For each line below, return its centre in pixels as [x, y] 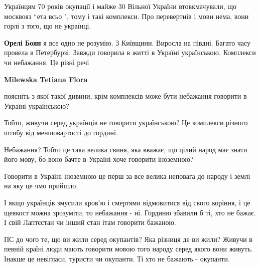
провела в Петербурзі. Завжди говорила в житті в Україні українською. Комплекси [130, 52]
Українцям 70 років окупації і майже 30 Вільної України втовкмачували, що [120, 6]
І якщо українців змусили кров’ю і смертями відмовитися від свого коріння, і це [127, 202]
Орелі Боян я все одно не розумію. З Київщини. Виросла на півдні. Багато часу [127, 42]
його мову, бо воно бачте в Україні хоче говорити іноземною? [99, 159]
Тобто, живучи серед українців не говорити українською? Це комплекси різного [126, 122]
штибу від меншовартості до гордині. [61, 132]
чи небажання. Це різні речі [47, 62]
